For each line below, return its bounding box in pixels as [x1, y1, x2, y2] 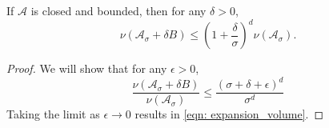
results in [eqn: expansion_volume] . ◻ [134, 106, 324, 122]
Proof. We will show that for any [6, 60, 167, 77]
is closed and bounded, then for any [30, 2, 207, 18]
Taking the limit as [6, 106, 100, 122]
